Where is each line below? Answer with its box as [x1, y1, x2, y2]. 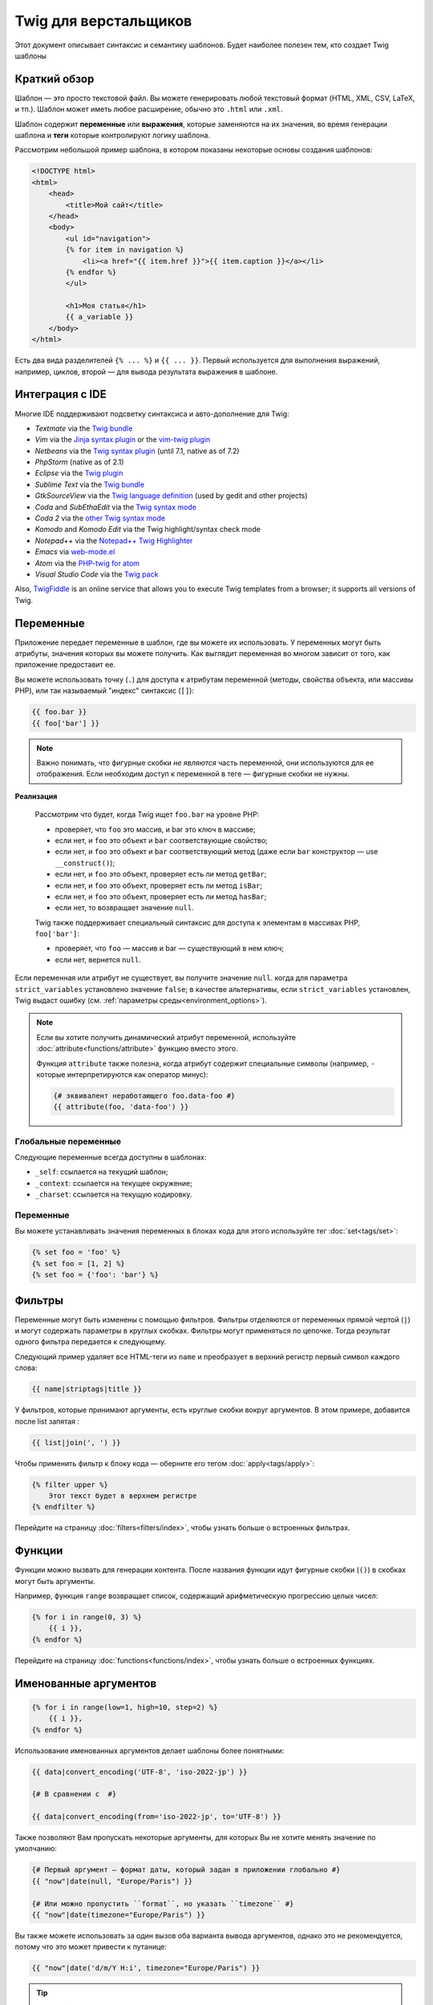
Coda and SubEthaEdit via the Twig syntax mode [34, 502, 196, 512]
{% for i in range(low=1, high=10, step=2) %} [31, 1703, 218, 1711]
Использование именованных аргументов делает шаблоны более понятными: [14, 1745, 285, 1756]
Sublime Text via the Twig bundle [34, 480, 144, 489]
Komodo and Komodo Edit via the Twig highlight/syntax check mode [34, 525, 261, 534]
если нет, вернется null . [55, 954, 142, 964]
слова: [14, 1363, 38, 1373]
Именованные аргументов [14, 1676, 157, 1690]
